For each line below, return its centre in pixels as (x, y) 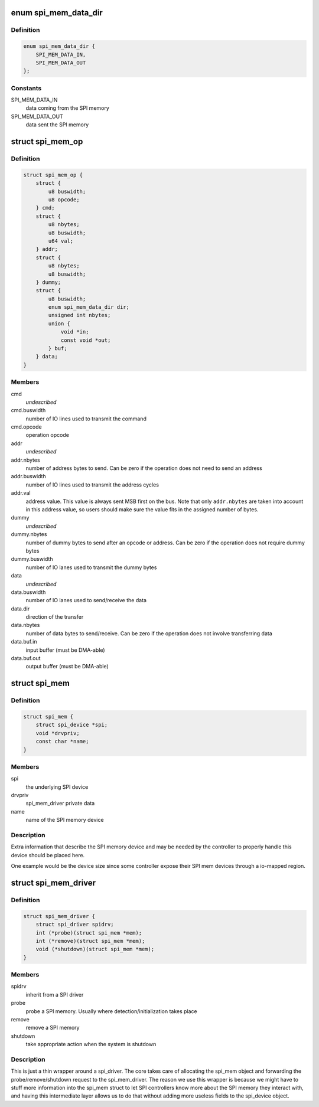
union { (59, 324)
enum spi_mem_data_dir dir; (89, 307)
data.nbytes (25, 625)
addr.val (21, 493)
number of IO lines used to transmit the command (86, 419)
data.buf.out (26, 658)
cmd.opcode (26, 427)
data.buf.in (24, 642)
